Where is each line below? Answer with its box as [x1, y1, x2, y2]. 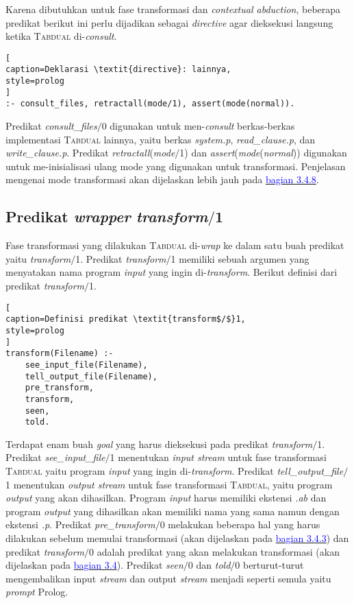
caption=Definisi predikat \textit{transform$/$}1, [5, 314, 246, 324]
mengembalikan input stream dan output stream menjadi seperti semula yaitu [5, 571, 331, 585]
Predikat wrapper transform [5, 206, 208, 227]
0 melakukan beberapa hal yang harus [160, 517, 320, 532]
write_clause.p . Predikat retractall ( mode [5, 145, 175, 160]
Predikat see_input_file [5, 450, 105, 464]
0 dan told [188, 558, 231, 572]
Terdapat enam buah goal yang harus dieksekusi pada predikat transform [5, 436, 313, 451]
